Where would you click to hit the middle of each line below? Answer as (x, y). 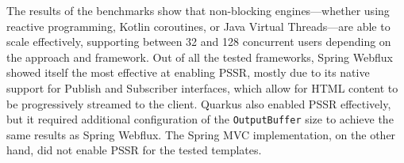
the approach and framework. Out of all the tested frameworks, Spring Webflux (200, 57)
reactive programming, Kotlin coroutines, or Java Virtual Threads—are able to (198, 26)
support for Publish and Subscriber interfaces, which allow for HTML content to (202, 87)
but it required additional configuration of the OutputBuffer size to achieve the (200, 119)
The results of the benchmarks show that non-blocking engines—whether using (198, 10)
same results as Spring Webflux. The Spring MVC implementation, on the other (201, 134)
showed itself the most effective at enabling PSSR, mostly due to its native (188, 72)
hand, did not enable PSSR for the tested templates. (134, 150)
